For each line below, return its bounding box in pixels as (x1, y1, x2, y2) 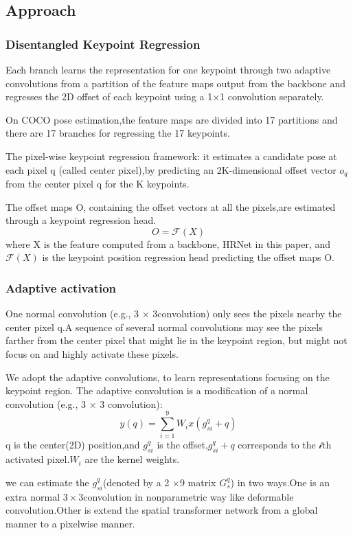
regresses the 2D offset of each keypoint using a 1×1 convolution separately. (5, 89, 324, 104)
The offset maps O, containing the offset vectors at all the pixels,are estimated (5, 199, 336, 214)
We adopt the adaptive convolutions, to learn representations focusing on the (5, 369, 330, 384)
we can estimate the (5, 475, 89, 489)
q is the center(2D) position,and (5, 437, 140, 452)
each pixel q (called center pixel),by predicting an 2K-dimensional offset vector (5, 162, 337, 177)
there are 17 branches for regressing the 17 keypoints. (5, 126, 230, 140)
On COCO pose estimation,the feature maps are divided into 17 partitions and (5, 112, 338, 126)
